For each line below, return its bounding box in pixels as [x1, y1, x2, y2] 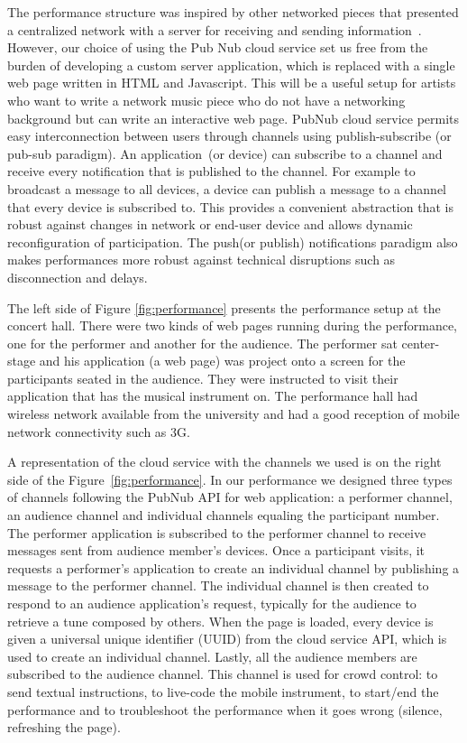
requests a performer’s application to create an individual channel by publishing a [7, 558, 460, 577]
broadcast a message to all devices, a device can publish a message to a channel [7, 179, 446, 198]
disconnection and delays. [7, 267, 148, 286]
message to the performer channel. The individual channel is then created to [7, 576, 429, 595]
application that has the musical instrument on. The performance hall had [7, 386, 418, 405]
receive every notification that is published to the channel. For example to [7, 162, 416, 181]
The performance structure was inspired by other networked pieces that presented [7, 3, 459, 21]
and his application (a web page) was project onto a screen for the [39, 351, 406, 370]
